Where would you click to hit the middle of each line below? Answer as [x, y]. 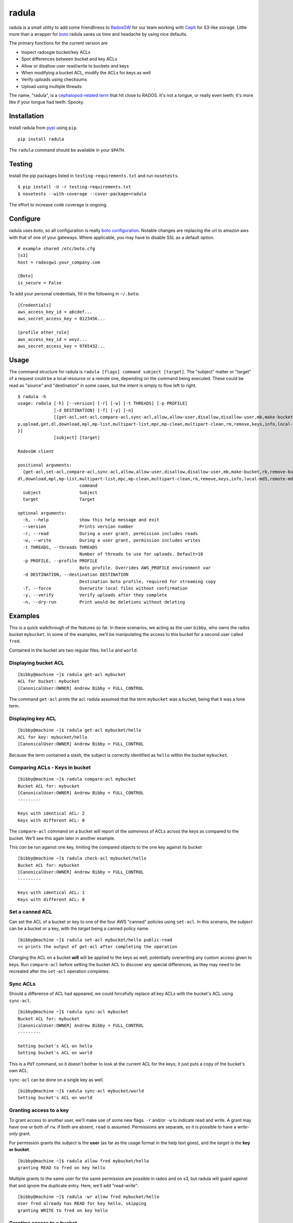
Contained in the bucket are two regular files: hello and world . [73, 650]
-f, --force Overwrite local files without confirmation [105, 588]
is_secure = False [40, 283]
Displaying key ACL [32, 719]
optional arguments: [42, 513]
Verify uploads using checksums [54, 79]
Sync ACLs [22, 984]
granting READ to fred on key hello [62, 1167]
